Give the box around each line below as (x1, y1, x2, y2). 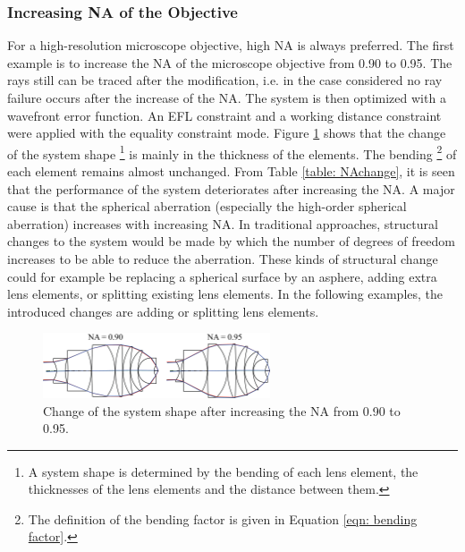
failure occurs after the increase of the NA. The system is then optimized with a (7, 89, 446, 106)
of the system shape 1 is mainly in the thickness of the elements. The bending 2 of (7, 141, 457, 163)
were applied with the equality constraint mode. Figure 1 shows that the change (7, 123, 446, 142)
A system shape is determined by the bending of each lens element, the (28, 462, 418, 480)
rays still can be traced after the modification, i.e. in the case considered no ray (7, 71, 443, 89)
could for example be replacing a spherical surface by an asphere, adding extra (7, 267, 437, 285)
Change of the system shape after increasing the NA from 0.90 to (43, 401, 401, 420)
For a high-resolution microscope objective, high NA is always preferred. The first (7, 36, 454, 55)
